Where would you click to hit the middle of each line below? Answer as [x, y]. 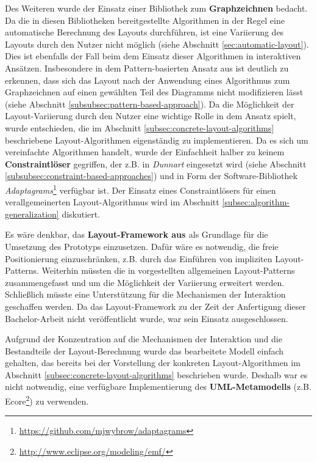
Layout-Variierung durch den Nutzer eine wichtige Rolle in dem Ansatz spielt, [151, 116]
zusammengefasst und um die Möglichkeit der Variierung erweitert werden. [145, 282]
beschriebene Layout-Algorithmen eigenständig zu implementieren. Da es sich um [157, 140]
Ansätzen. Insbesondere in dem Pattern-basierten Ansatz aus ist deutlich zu [147, 68]
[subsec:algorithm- [256, 202]
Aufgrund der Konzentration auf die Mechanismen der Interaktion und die [144, 339]
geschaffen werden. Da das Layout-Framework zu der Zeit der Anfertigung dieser [155, 306]
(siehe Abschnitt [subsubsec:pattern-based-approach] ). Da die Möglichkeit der [150, 104]
